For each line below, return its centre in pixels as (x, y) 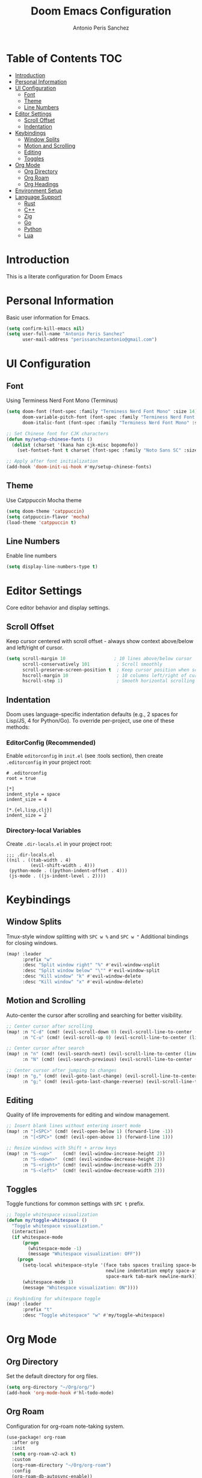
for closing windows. (32, 943)
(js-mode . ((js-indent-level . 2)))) (57, 876)
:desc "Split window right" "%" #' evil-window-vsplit (91, 965)
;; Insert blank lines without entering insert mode (74, 1126)
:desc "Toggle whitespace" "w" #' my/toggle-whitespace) (93, 1315)
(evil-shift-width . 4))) (63, 865)
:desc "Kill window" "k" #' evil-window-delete (81, 976)
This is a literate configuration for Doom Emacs (64, 276)
